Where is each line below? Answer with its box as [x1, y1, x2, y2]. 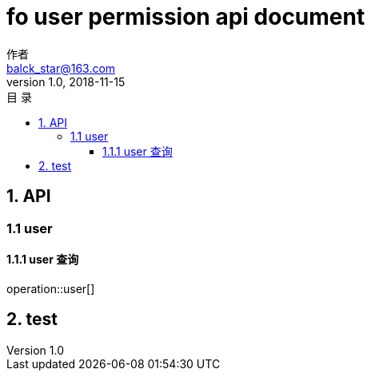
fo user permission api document [6, 3, 365, 30]
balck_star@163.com [6, 61, 116, 75]
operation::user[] [6, 281, 95, 296]
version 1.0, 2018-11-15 [6, 74, 126, 89]
